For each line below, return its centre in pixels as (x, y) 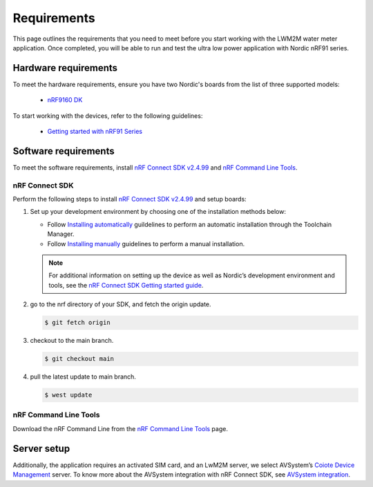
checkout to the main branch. (72, 341)
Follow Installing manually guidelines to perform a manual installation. (146, 243)
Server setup (41, 448)
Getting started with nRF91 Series (95, 132)
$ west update (68, 395)
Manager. (61, 234)
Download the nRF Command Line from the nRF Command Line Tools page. (120, 428)
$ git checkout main (79, 359)
